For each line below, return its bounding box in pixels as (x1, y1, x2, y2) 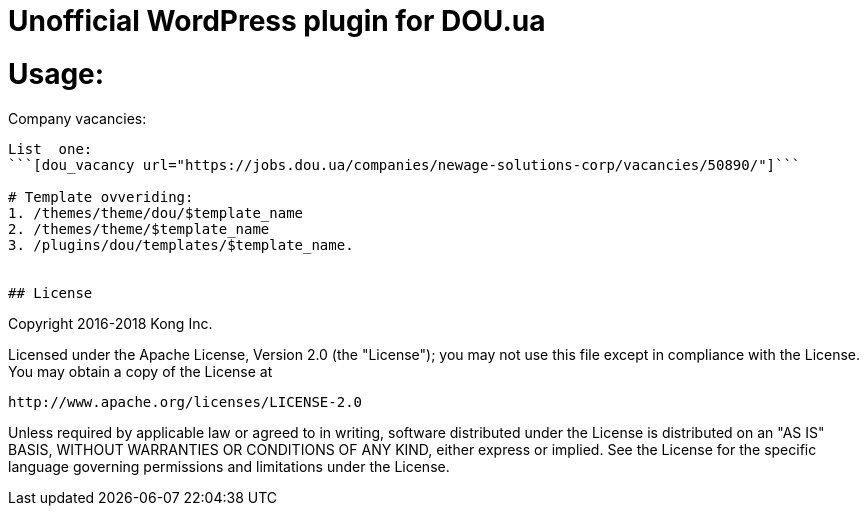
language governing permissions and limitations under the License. (8, 457, 450, 475)
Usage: (8, 56, 105, 91)
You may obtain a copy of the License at (8, 362, 273, 380)
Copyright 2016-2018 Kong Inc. (8, 314, 213, 332)
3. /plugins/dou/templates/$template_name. (8, 236, 354, 253)
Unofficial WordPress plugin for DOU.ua (8, 4, 546, 38)
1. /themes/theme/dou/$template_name (8, 204, 304, 221)
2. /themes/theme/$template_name (8, 220, 270, 237)
